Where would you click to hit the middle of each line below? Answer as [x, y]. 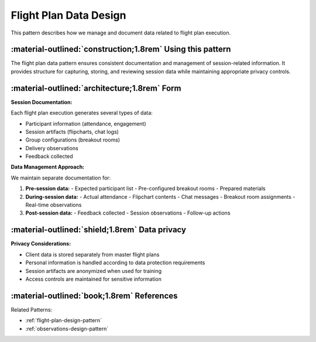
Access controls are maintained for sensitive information [94, 279]
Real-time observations [54, 205]
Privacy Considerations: [41, 244]
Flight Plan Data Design [68, 15]
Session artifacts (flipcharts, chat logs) [72, 132]
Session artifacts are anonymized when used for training [94, 271]
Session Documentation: [42, 102]
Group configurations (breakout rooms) [73, 140]
